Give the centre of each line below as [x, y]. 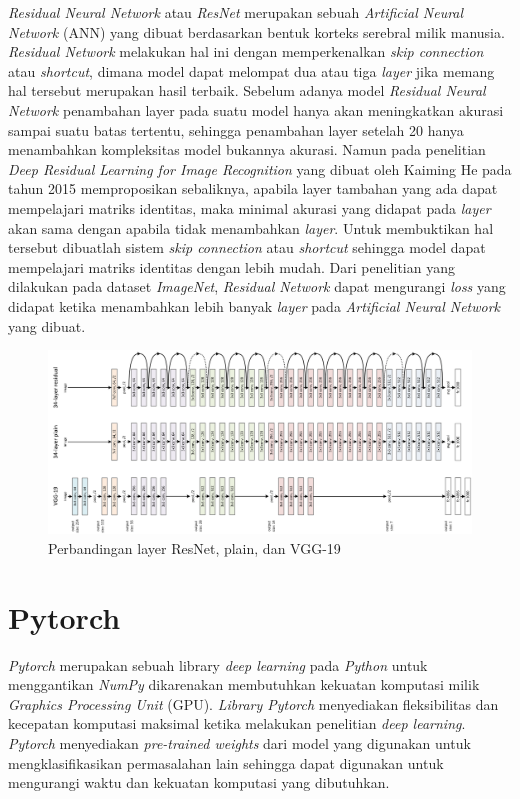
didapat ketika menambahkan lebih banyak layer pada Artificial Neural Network [254, 305]
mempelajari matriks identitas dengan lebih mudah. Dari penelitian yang [231, 266]
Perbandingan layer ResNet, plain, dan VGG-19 [194, 547]
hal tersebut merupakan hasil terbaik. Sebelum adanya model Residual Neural [247, 90]
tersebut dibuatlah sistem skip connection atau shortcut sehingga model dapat [247, 247]
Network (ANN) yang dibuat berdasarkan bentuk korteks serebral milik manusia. [256, 31]
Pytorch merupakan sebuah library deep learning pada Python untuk [218, 664]
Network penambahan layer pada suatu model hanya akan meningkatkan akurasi [256, 109]
